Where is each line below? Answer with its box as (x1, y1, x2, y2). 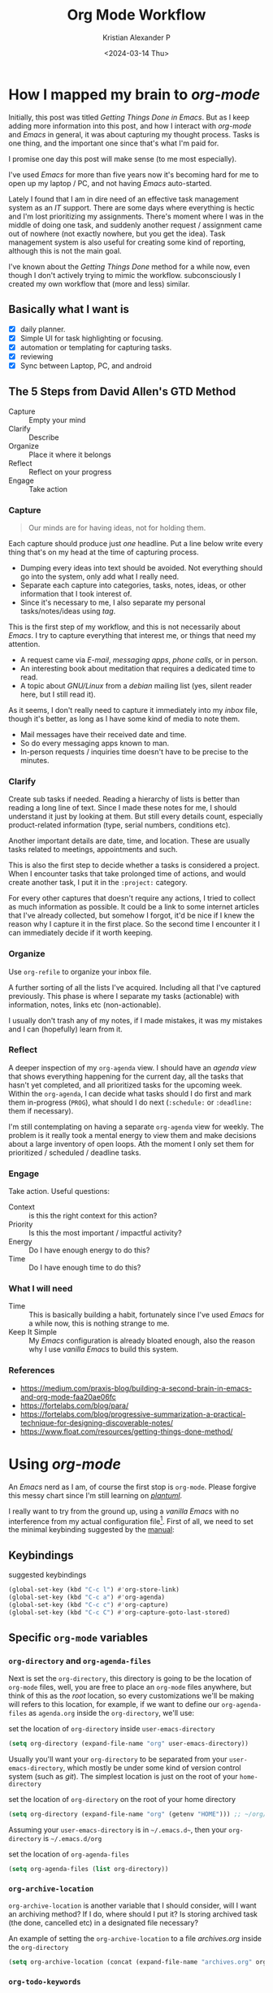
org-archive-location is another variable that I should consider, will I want (8, 1900, 258, 1911)
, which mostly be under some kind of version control (63, 1763, 241, 1773)
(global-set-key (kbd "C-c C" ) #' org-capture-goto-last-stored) (8, 1608, 231, 1617)
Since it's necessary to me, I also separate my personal (19, 597, 206, 607)
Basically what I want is (8, 302, 130, 316)
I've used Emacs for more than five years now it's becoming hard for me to (8, 169, 259, 180)
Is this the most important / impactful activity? (28, 1228, 182, 1238)
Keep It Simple (8, 1327, 57, 1337)
